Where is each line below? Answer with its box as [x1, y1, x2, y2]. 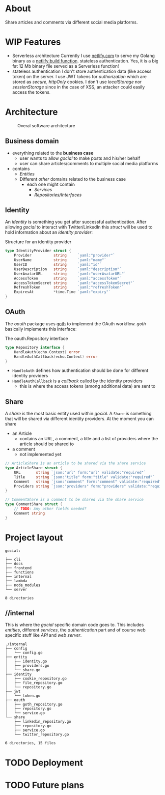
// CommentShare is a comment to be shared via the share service [5, 497, 144, 502]
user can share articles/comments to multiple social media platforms [19, 160, 158, 166]
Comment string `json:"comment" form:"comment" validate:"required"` [14, 479, 164, 484]
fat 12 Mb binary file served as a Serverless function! [12, 63, 119, 69]
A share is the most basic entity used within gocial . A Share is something [5, 411, 152, 417]
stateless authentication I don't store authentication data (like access [12, 68, 152, 74]
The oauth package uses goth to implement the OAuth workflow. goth [5, 320, 146, 327]
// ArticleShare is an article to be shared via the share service [5, 461, 146, 466]
